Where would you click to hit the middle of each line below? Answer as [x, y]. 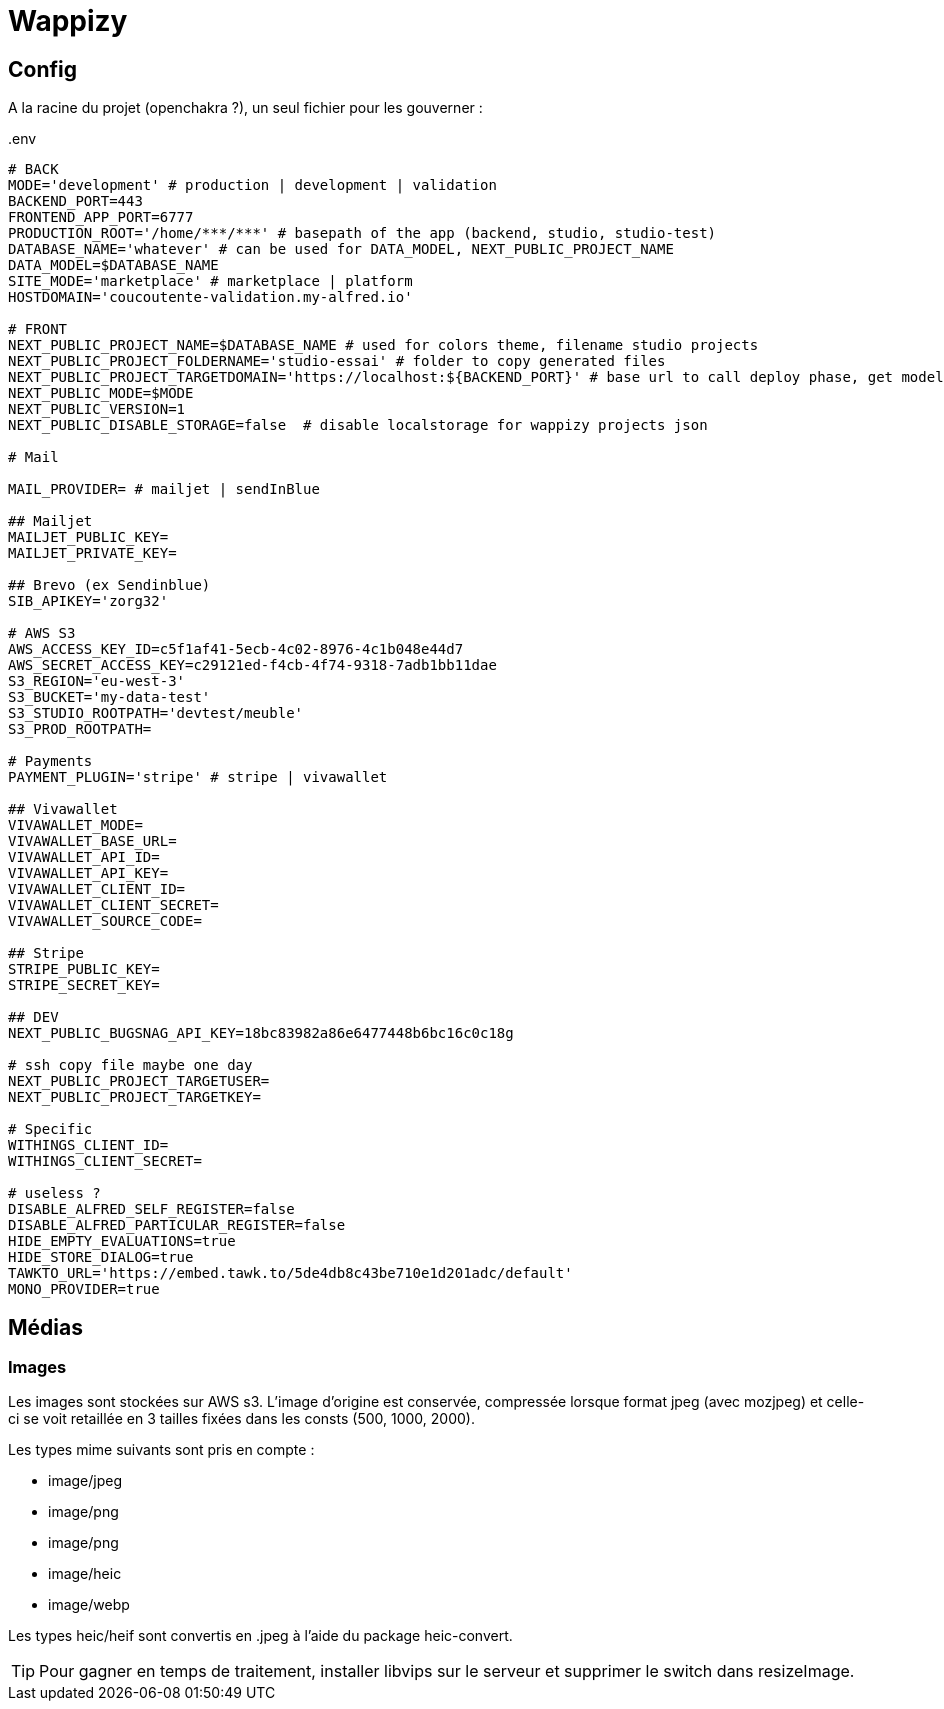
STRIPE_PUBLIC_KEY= [84, 969]
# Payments [50, 761]
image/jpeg [85, 1481]
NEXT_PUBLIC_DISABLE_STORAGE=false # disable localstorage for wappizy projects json [358, 425]
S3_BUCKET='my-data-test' [109, 697]
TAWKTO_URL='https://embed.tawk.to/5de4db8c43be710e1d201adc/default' [290, 1273]
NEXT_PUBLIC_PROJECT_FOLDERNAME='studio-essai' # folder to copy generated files [337, 361]
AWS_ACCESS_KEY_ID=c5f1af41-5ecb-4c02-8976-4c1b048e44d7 [236, 649]
